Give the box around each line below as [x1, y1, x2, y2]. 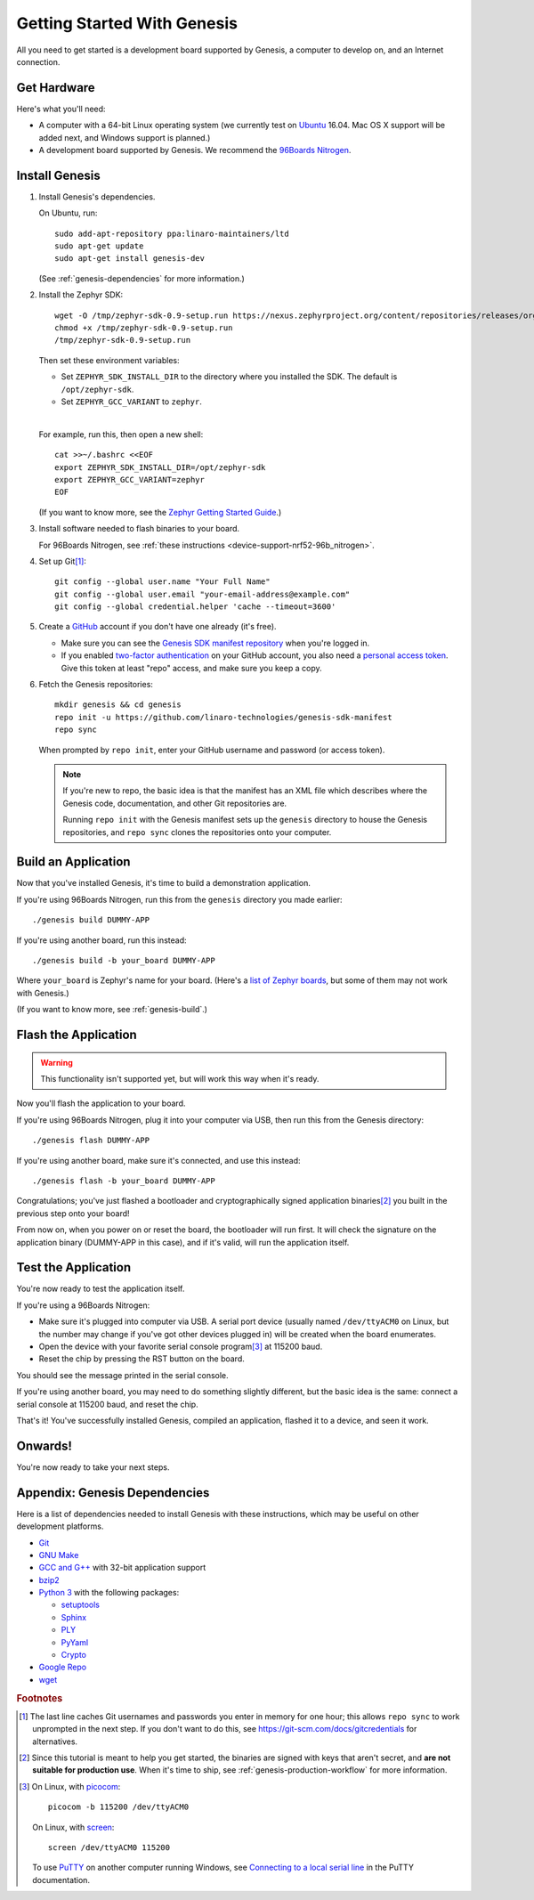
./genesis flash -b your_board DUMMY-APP [32, 1175, 215, 1186]
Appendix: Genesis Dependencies [16, 1485, 210, 1500]
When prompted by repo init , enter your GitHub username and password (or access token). [38, 744, 385, 755]
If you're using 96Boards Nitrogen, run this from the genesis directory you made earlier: [16, 894, 343, 905]
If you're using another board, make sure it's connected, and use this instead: [16, 1155, 302, 1165]
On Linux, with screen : [32, 1822, 115, 1832]
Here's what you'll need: [16, 103, 106, 114]
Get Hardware [16, 80, 95, 95]
